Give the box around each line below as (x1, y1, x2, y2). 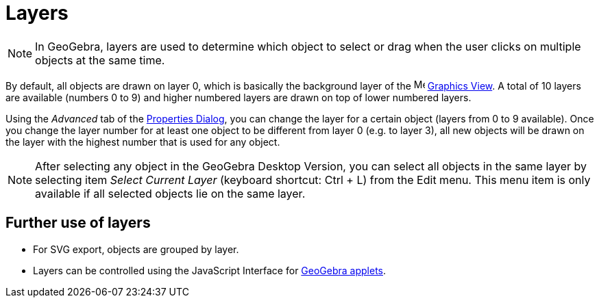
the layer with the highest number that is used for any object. (5, 135, 280, 148)
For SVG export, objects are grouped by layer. (33, 243, 239, 255)
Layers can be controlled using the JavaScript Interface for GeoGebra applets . (33, 264, 387, 276)
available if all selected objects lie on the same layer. (35, 186, 306, 200)
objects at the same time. (35, 53, 165, 67)
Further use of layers (5, 214, 151, 232)
